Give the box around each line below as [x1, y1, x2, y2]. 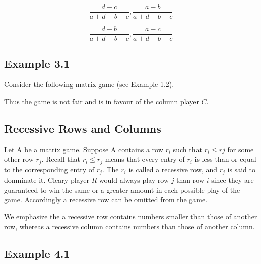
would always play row [99, 174, 169, 185]
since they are [211, 174, 254, 185]
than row [176, 174, 204, 185]
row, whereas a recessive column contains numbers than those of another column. [4, 221, 255, 231]
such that [173, 144, 202, 154]
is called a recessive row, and [128, 164, 218, 174]
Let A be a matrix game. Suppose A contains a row [4, 144, 163, 154]
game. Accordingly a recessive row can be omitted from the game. [4, 194, 208, 205]
